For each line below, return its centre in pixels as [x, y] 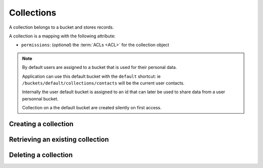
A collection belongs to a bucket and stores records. [61, 27]
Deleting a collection [41, 155]
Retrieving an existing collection [59, 139]
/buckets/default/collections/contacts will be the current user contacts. [103, 83]
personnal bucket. [40, 99]
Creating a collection [41, 124]
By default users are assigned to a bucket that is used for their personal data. [100, 67]
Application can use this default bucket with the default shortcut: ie [91, 76]
